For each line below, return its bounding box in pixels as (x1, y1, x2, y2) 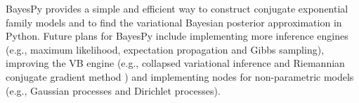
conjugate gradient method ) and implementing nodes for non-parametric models (6, 69, 354, 84)
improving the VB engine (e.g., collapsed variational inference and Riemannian (6, 56, 345, 70)
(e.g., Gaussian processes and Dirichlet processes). (6, 83, 221, 97)
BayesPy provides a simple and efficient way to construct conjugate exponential (6, 1, 348, 15)
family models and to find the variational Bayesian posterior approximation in (6, 15, 342, 29)
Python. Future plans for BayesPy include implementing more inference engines (6, 29, 348, 43)
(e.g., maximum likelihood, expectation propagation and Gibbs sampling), (6, 42, 325, 56)
